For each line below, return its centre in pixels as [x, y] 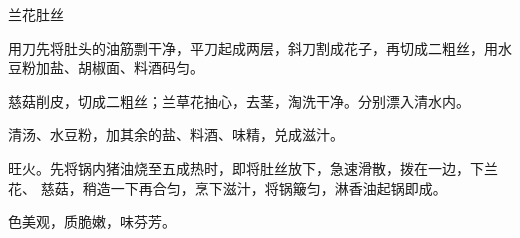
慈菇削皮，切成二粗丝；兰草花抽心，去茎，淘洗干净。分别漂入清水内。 [239, 100]
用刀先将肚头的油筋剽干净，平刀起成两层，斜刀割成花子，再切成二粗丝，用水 [260, 47]
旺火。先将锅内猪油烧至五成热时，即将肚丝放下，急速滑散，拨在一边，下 [246, 167]
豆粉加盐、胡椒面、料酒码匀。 [106, 67]
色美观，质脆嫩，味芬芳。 [92, 221]
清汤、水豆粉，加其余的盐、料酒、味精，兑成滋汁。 [176, 134]
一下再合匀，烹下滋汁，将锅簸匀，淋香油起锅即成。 [278, 187]
